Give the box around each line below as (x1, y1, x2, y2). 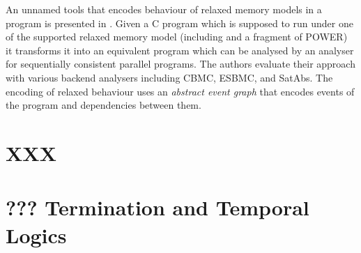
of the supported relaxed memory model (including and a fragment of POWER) (6, 29, 348, 44)
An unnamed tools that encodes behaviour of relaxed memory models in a (6, 2, 322, 16)
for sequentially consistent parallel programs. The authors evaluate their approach (6, 56, 355, 71)
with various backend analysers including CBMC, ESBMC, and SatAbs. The (6, 70, 333, 84)
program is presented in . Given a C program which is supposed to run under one (6, 15, 353, 30)
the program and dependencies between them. (6, 98, 201, 112)
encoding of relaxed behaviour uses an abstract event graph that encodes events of (6, 84, 355, 98)
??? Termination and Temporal (6, 193, 309, 222)
